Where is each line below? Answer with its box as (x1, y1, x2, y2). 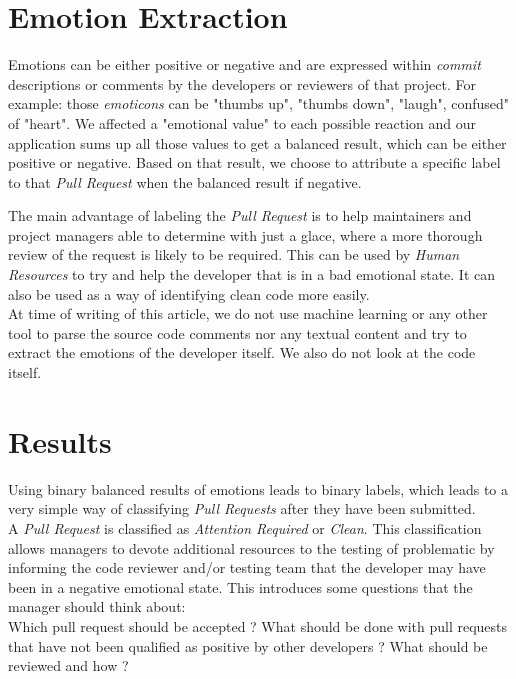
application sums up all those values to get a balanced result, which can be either (8, 132, 507, 153)
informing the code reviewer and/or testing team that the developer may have (8, 557, 486, 578)
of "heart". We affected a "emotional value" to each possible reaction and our (8, 112, 477, 133)
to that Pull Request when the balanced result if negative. (8, 171, 362, 192)
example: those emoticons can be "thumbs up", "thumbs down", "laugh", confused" (8, 93, 510, 114)
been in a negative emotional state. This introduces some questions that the (8, 576, 473, 597)
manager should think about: (8, 596, 186, 617)
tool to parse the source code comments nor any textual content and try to (8, 322, 467, 343)
